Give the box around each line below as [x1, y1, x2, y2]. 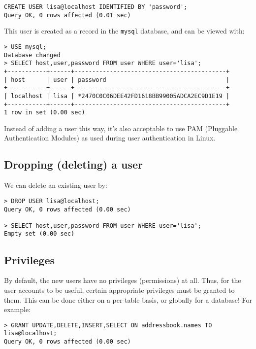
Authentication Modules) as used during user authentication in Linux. [4, 133, 216, 143]
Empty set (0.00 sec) [4, 230, 75, 238]
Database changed [4, 51, 61, 59]
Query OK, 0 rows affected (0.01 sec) [4, 11, 131, 19]
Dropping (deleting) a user [4, 157, 143, 172]
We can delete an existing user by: [4, 180, 107, 190]
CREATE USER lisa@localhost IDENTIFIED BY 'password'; [4, 3, 188, 10]
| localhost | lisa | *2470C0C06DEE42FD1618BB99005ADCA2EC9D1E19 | [4, 92, 230, 100]
